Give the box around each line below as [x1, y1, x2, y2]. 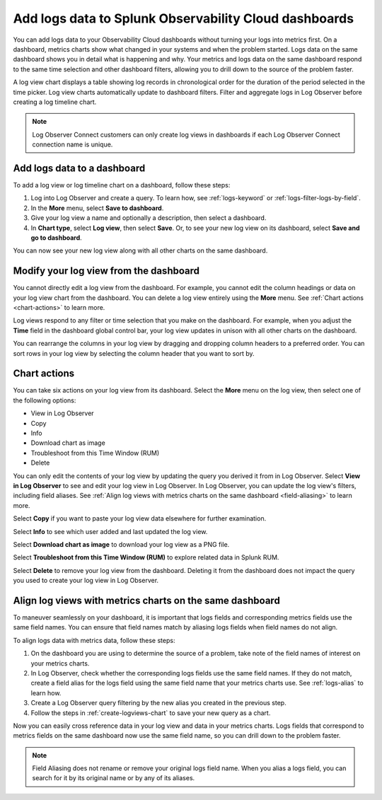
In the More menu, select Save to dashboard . [30, 204, 164, 212]
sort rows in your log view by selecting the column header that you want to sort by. [13, 349, 255, 357]
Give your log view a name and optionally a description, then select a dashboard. [30, 214, 267, 222]
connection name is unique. [32, 140, 113, 149]
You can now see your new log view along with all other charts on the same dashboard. [13, 246, 268, 255]
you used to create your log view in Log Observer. [13, 576, 159, 585]
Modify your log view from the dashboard [13, 265, 199, 277]
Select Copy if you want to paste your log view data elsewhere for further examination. [13, 514, 267, 523]
